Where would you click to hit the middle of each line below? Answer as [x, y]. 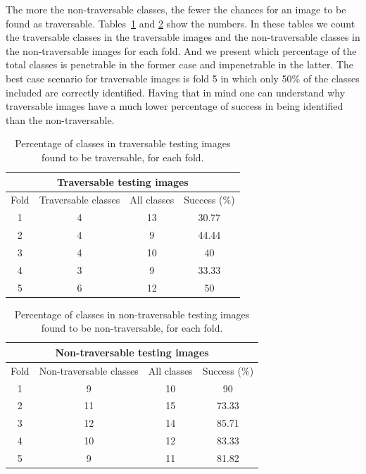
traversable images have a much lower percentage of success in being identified [175, 106]
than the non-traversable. [60, 119]
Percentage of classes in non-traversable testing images [132, 314]
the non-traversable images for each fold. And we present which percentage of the [181, 50]
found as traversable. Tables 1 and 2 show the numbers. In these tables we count [181, 23]
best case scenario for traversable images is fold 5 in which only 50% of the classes [183, 78]
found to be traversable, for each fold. [123, 157]
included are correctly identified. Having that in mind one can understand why [176, 92]
